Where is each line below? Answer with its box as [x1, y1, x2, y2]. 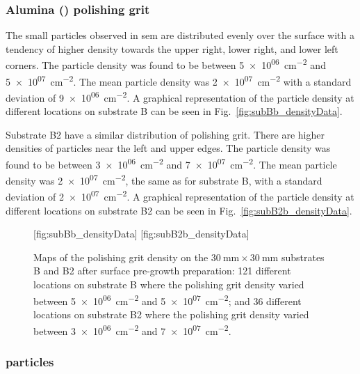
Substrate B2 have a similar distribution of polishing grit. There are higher [6, 127, 325, 141]
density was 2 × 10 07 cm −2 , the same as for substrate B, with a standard [6, 171, 322, 187]
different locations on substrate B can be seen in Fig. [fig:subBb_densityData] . [6, 104, 343, 118]
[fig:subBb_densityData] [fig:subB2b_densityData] [33, 226, 249, 241]
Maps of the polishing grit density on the [33, 249, 208, 264]
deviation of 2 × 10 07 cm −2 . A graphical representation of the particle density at [6, 187, 354, 204]
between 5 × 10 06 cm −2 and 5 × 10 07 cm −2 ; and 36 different [33, 291, 302, 308]
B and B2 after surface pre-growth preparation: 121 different [33, 263, 291, 278]
